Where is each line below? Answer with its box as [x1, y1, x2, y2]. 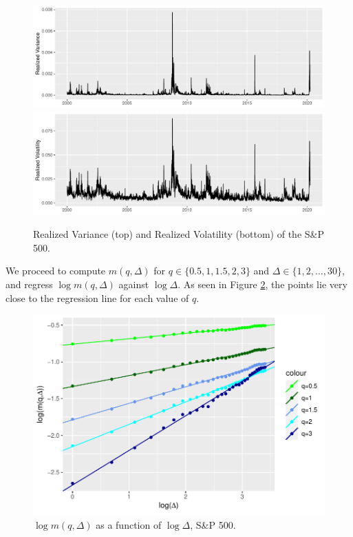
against [118, 276, 149, 291]
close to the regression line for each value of [6, 290, 189, 305]
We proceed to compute [6, 263, 106, 278]
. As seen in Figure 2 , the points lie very [178, 276, 347, 291]
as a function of [96, 517, 162, 531]
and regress [6, 276, 53, 291]
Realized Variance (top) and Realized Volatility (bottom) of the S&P [33, 227, 324, 241]
